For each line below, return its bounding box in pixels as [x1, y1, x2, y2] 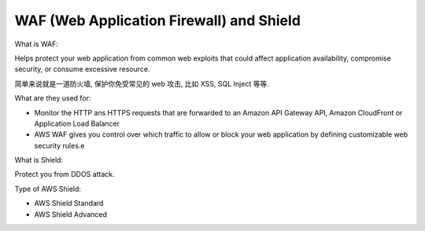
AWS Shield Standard [34, 199, 104, 208]
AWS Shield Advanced [34, 209, 108, 219]
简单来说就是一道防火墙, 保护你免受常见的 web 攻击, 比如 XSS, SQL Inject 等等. [14, 79, 269, 88]
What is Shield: [14, 156, 63, 165]
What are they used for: [14, 93, 91, 103]
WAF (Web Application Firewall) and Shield [14, 12, 301, 29]
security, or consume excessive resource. [14, 64, 150, 74]
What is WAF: [14, 39, 59, 49]
